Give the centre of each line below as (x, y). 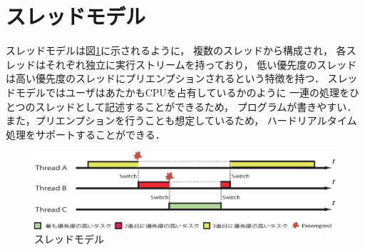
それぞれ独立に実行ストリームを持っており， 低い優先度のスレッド (201, 64)
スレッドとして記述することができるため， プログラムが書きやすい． (196, 106)
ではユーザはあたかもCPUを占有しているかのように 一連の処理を (197, 92)
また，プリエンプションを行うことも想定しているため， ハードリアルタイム (181, 120)
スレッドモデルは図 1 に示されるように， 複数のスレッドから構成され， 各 (176, 50)
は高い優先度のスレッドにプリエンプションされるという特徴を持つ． (165, 78)
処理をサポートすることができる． (86, 134)
